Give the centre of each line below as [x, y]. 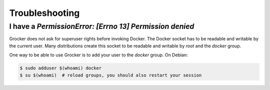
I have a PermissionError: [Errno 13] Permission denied [102, 26]
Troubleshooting [44, 13]
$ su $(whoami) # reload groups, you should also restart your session [111, 75]
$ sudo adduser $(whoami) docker [61, 68]
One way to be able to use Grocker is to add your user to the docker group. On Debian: [99, 55]
